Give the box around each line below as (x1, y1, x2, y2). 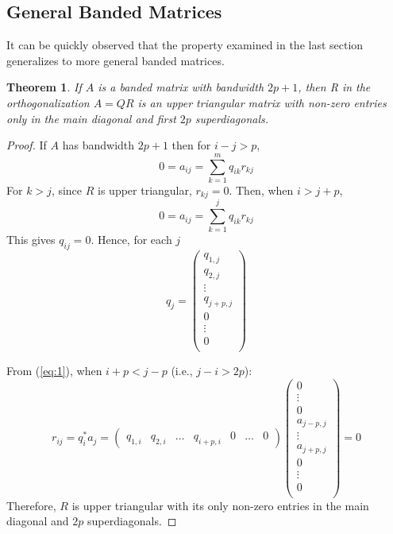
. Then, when (229, 181, 294, 198)
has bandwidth (62, 137, 135, 153)
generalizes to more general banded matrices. (6, 52, 225, 68)
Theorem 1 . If (6, 79, 82, 95)
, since (51, 181, 83, 198)
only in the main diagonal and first (6, 110, 176, 126)
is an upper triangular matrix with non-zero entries (137, 94, 387, 110)
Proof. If (6, 137, 47, 153)
